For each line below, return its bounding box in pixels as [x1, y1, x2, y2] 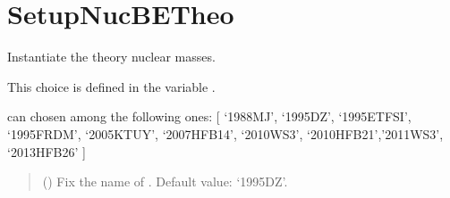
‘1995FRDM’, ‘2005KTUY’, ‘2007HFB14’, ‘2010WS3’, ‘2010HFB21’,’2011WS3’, [7, 124, 444, 143]
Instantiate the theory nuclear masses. [7, 47, 216, 66]
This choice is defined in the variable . [7, 77, 216, 95]
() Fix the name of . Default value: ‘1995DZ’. [42, 172, 288, 191]
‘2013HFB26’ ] [7, 142, 86, 161]
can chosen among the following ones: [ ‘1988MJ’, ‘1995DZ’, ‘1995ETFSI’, [7, 107, 412, 126]
